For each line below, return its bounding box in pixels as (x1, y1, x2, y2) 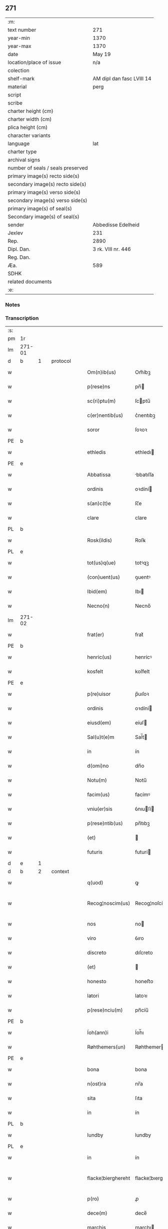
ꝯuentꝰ (134, 574, 151, 581)
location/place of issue (7, 58, 61, 65)
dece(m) (87, 1210, 107, 1217)
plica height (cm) (7, 123, 48, 130)
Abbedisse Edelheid (92, 221, 140, 228)
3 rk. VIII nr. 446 (92, 245, 131, 252)
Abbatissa (87, 471, 111, 478)
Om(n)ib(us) (87, 369, 116, 376)
